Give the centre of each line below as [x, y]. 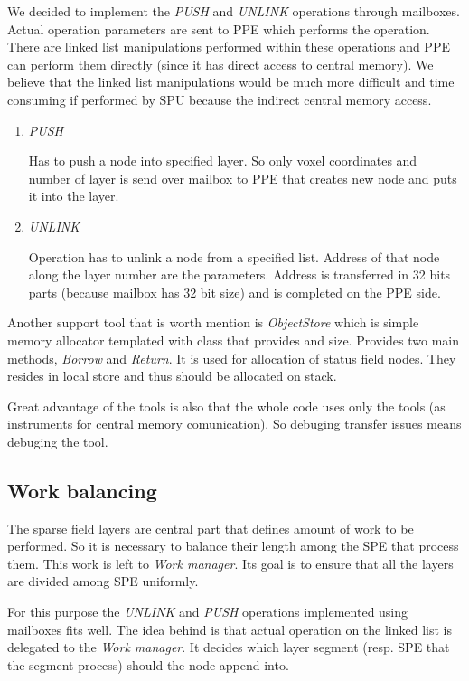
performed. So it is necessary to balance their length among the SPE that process [233, 546]
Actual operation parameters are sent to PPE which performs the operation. [219, 28]
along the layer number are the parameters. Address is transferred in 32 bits [239, 274]
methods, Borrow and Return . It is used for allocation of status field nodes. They [232, 358]
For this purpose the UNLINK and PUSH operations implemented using [208, 612]
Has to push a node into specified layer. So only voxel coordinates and [223, 161]
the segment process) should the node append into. [148, 664]
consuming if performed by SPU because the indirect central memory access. [220, 99]
